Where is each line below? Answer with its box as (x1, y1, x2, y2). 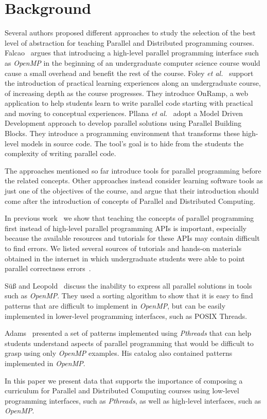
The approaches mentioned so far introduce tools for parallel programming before (5, 165, 261, 176)
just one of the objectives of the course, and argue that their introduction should (5, 185, 259, 196)
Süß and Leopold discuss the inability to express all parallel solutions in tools (5, 280, 252, 291)
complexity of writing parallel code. (5, 148, 116, 159)
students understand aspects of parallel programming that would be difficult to (5, 337, 254, 348)
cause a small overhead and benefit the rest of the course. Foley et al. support (5, 67, 254, 78)
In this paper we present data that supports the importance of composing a (5, 375, 243, 386)
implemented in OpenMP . (5, 357, 85, 368)
